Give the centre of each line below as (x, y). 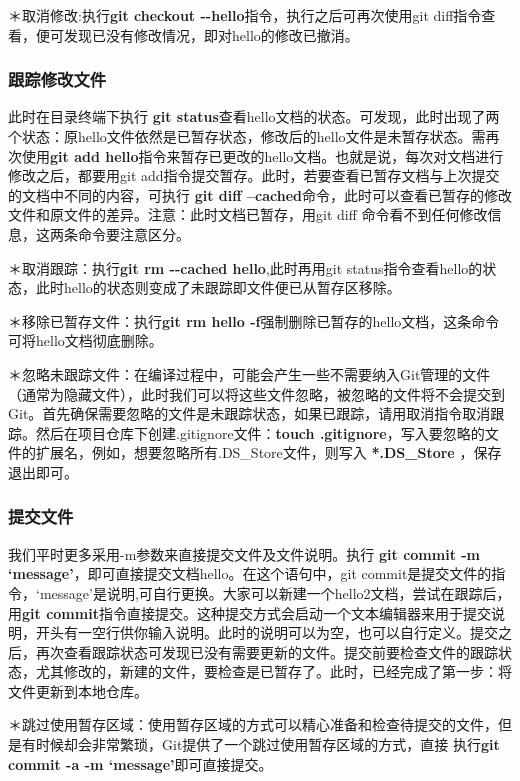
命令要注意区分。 (133, 233)
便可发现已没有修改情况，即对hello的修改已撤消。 (197, 34)
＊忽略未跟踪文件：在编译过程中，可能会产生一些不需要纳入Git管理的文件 (249, 373)
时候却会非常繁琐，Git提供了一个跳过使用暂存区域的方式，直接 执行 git (267, 744)
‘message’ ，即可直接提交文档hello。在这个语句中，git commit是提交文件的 (250, 573)
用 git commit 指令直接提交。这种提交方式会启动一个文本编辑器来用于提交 (249, 612)
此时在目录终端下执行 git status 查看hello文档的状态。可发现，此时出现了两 (254, 116)
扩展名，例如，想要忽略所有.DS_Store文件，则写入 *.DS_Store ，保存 (268, 452)
